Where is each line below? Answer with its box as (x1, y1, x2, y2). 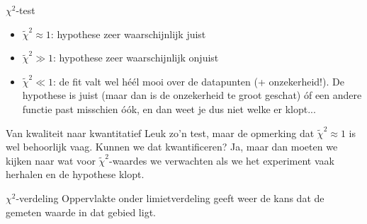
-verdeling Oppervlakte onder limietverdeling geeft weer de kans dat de (16, 190, 324, 205)
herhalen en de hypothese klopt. (6, 167, 145, 182)
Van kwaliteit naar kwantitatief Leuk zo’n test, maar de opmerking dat (6, 125, 315, 140)
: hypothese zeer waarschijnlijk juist (50, 26, 206, 41)
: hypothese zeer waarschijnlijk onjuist (53, 50, 219, 65)
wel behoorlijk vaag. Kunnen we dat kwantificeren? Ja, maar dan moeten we (6, 139, 338, 154)
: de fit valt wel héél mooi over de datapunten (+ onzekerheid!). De (53, 73, 344, 88)
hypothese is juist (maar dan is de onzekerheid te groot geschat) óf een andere (22, 88, 362, 102)
